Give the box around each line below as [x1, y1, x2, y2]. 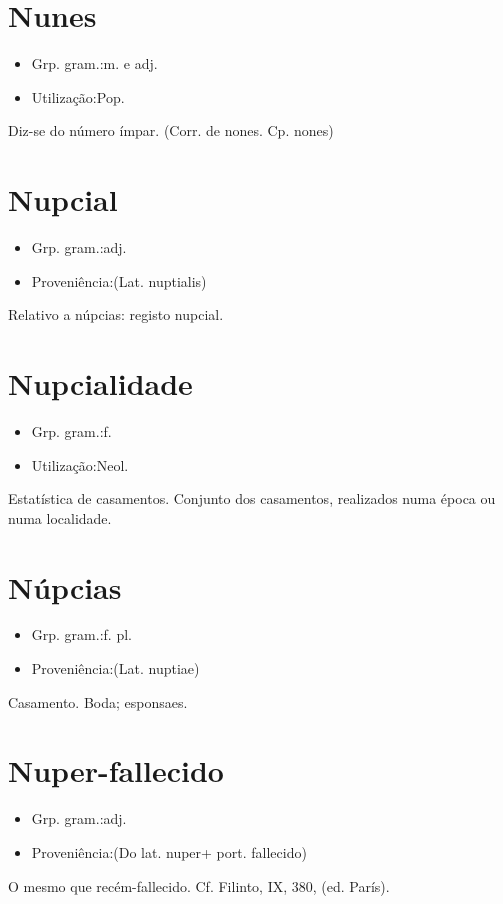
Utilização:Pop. [31, 86, 125, 107]
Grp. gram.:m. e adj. [31, 53, 158, 74]
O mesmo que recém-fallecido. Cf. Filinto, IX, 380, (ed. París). [8, 875, 390, 896]
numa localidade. [8, 507, 112, 528]
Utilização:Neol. [31, 454, 129, 475]
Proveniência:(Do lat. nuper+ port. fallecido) [31, 841, 307, 862]
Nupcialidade [8, 363, 193, 403]
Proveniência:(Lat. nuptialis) [31, 270, 207, 291]
